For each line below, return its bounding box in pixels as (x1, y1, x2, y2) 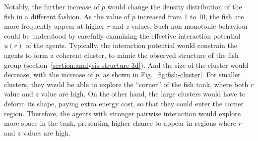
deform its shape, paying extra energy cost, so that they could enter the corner (4, 98, 244, 108)
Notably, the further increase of (4, 1, 99, 11)
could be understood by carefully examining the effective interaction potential (4, 30, 241, 41)
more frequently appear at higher (4, 21, 105, 31)
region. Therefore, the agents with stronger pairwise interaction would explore (4, 108, 241, 118)
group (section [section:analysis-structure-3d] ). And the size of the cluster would (4, 59, 249, 70)
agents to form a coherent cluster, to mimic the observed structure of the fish (4, 49, 239, 60)
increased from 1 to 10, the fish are (137, 11, 244, 21)
